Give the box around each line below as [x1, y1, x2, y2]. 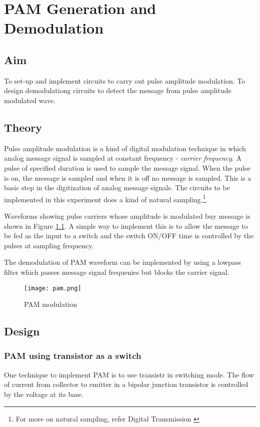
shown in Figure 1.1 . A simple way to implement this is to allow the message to [4, 220, 248, 231]
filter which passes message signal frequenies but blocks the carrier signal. [4, 266, 229, 277]
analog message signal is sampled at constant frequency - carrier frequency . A [4, 153, 241, 163]
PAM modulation [24, 299, 77, 309]
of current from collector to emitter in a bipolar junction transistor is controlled [4, 379, 248, 389]
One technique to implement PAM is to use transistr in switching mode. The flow [4, 369, 254, 379]
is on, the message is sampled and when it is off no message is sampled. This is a [4, 172, 251, 183]
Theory [4, 119, 42, 135]
